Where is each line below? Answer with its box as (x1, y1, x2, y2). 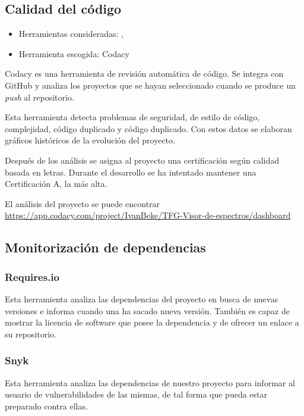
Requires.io (5, 269, 59, 284)
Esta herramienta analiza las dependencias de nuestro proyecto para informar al (5, 376, 295, 389)
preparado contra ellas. (5, 399, 88, 412)
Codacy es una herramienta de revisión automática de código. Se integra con (5, 67, 284, 80)
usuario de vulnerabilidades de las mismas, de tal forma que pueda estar (5, 388, 268, 401)
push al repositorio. (5, 90, 74, 103)
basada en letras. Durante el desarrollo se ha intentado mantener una (5, 165, 256, 178)
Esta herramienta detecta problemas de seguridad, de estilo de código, (5, 111, 260, 123)
